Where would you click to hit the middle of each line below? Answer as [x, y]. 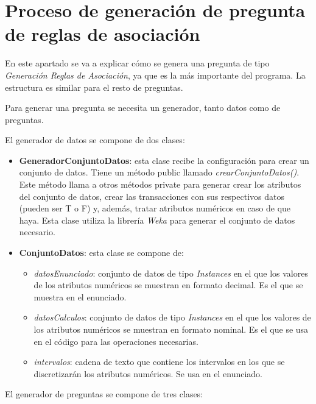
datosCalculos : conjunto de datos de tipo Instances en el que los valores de [172, 317]
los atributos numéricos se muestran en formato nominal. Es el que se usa [171, 329]
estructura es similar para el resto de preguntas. [94, 87]
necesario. [37, 232]
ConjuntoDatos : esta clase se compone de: [101, 253]
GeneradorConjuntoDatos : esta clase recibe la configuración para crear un [164, 160]
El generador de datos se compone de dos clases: [95, 140]
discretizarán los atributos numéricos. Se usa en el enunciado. [148, 373]
